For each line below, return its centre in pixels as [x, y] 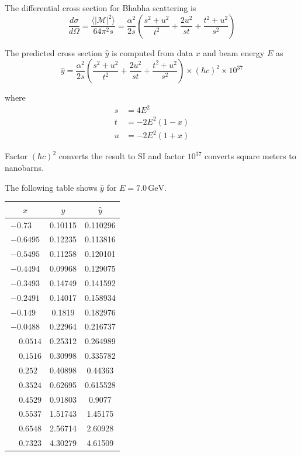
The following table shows [51, 187]
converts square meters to [250, 156]
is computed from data [152, 52]
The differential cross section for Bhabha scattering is [101, 8]
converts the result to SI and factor [122, 156]
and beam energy [234, 52]
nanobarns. [25, 167]
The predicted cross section [53, 52]
